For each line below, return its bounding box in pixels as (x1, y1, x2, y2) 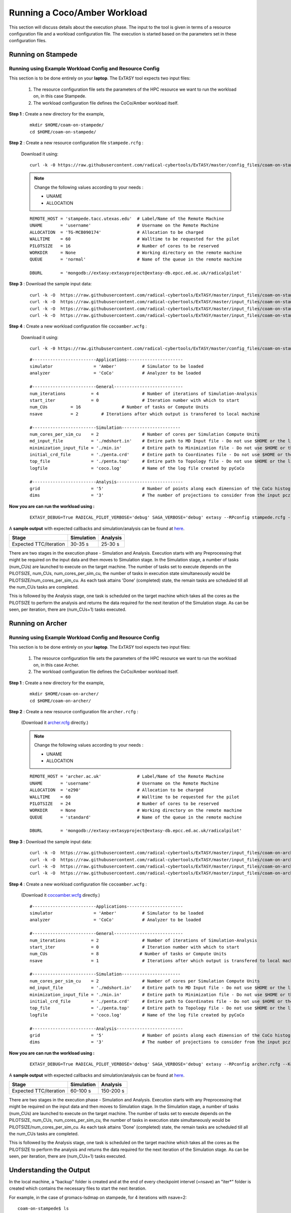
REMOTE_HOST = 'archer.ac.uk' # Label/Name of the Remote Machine (30, 774, 224, 779)
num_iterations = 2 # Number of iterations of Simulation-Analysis (30, 937, 258, 943)
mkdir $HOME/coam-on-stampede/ (30, 122, 104, 128)
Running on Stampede (9, 50, 78, 59)
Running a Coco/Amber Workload (9, 7, 147, 18)
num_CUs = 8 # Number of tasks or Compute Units (30, 951, 227, 957)
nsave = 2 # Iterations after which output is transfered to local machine (30, 411, 260, 417)
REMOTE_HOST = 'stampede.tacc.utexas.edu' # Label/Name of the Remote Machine (30, 216, 224, 221)
